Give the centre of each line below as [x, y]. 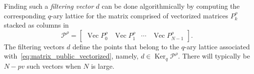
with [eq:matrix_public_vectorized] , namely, [71, 56]
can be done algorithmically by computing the [171, 6]
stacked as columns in [36, 25]
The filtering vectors [34, 46]
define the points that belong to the [126, 46]
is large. [103, 66]
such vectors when [54, 66]
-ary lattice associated [217, 46]
